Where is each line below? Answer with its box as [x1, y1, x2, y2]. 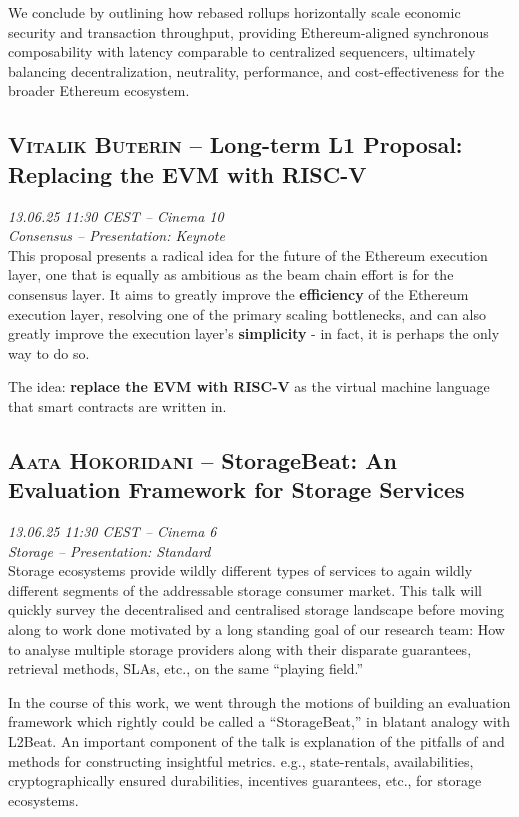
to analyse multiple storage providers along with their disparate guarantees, [8, 638, 472, 659]
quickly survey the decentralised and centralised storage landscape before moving [8, 599, 505, 620]
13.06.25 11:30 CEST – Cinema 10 [8, 205, 224, 226]
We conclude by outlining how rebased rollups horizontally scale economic [8, 2, 461, 22]
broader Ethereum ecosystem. [8, 80, 190, 101]
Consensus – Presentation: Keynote [8, 225, 225, 246]
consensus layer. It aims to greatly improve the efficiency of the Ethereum [8, 283, 469, 304]
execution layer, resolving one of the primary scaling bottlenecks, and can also [8, 303, 487, 324]
